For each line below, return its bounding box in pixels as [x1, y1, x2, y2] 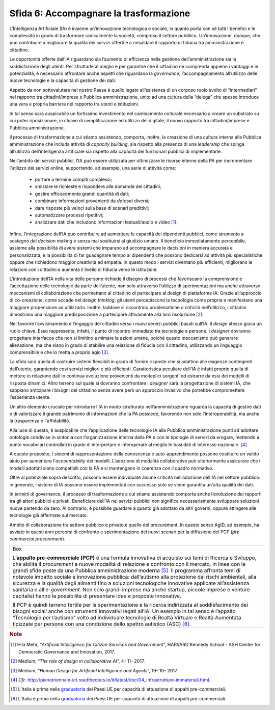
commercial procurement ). [9, 536, 66, 542]
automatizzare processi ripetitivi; [35, 212, 104, 218]
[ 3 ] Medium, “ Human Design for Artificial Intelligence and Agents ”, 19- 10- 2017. [11, 667, 178, 673]
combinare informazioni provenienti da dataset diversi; [35, 198, 150, 204]
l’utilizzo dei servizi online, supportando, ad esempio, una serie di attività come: [9, 165, 177, 171]
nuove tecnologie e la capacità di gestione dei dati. [9, 77, 117, 84]
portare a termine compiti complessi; [35, 176, 112, 182]
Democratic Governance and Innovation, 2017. [18, 648, 116, 654]
